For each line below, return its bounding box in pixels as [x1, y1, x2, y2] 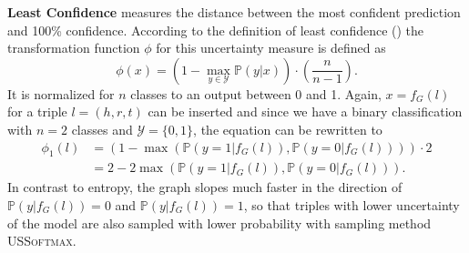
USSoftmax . [7, 231, 76, 250]
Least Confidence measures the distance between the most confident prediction [7, 3, 461, 21]
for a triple [7, 102, 67, 121]
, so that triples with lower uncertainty [243, 196, 460, 215]
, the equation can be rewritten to [193, 119, 382, 138]
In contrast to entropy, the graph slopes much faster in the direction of [7, 177, 403, 197]
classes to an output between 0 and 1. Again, [130, 84, 382, 103]
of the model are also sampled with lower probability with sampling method [7, 213, 432, 232]
